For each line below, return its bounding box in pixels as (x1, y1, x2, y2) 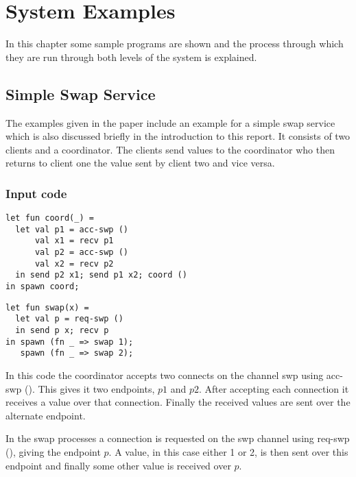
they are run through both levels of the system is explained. (5, 49, 257, 64)
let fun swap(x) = (5, 302, 89, 313)
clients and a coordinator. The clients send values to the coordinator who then (5, 142, 335, 156)
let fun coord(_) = (5, 213, 94, 223)
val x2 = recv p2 (34, 258, 114, 269)
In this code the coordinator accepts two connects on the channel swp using (5, 367, 324, 382)
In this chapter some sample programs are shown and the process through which (5, 36, 344, 51)
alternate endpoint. (5, 408, 86, 422)
